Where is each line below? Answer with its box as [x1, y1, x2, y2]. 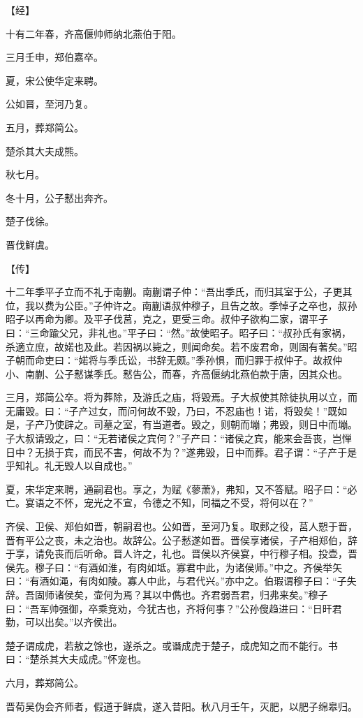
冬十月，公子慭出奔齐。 [6, 190, 113, 205]
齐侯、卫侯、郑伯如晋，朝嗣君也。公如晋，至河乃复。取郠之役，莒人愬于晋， [6, 519, 357, 534]
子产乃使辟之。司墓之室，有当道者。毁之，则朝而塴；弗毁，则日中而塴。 [24, 417, 357, 432]
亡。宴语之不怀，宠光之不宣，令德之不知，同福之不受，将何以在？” [6, 495, 313, 510]
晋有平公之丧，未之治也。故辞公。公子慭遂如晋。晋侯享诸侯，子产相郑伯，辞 [6, 532, 357, 547]
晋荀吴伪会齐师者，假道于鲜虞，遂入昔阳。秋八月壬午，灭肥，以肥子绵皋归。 [6, 698, 357, 713]
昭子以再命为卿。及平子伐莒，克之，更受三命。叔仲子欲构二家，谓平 [6, 312, 318, 326]
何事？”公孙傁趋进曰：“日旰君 [205, 601, 342, 615]
